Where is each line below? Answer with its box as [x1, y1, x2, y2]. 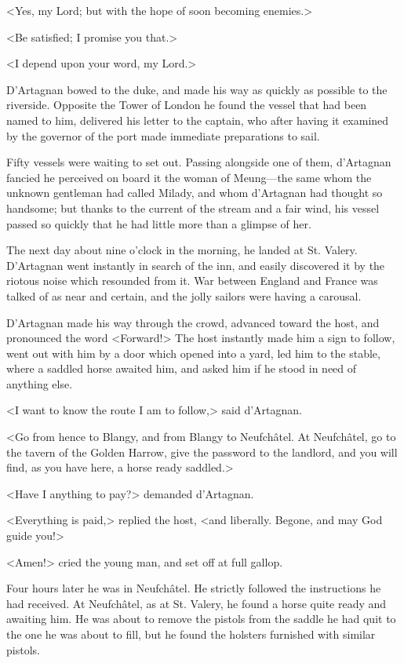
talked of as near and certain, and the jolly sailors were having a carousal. [6, 287, 362, 304]
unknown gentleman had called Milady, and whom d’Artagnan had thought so [6, 184, 383, 201]
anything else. [6, 375, 73, 392]
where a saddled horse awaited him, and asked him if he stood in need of [6, 360, 357, 377]
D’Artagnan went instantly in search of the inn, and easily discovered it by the [6, 257, 385, 273]
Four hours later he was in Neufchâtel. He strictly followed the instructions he [6, 580, 381, 596]
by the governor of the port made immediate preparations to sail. [6, 127, 320, 144]
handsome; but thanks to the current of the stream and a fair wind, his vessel [6, 199, 380, 216]
